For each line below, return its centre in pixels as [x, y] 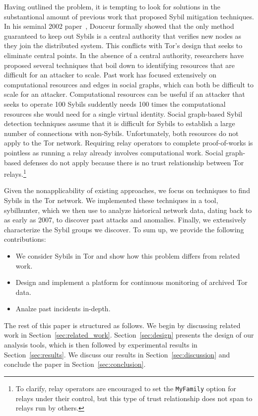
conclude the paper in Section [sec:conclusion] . [75, 364]
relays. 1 [15, 173]
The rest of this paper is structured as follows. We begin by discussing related [122, 325]
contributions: [25, 239]
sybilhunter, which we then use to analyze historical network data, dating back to [128, 210]
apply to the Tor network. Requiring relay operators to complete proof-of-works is [129, 143]
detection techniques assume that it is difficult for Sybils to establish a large [120, 123]
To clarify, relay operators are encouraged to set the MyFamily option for [126, 388]
